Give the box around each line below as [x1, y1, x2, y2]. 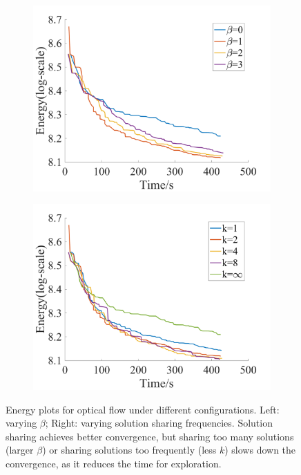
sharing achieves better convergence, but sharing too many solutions [6, 429, 294, 443]
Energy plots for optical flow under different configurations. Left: [6, 402, 280, 416]
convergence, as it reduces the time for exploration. [6, 456, 222, 471]
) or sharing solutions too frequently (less [42, 443, 217, 457]
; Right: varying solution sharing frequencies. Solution [45, 416, 273, 430]
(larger [6, 443, 34, 457]
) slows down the [224, 443, 296, 457]
